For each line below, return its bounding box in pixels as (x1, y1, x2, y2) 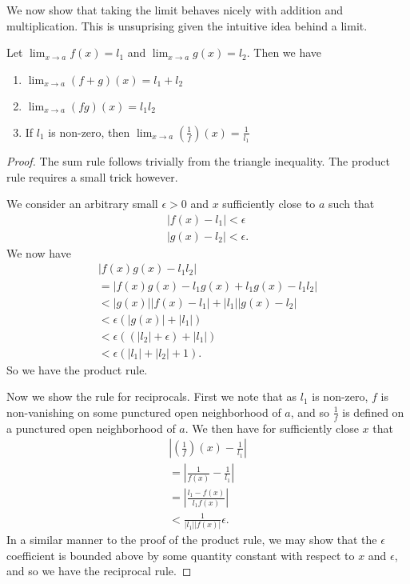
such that (328, 195, 375, 212)
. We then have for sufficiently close (185, 419, 359, 436)
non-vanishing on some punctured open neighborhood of (6, 403, 281, 420)
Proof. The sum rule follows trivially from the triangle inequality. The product (6, 153, 390, 170)
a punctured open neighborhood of (6, 419, 176, 436)
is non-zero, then (48, 123, 130, 140)
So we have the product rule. (6, 361, 148, 378)
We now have (6, 244, 71, 261)
